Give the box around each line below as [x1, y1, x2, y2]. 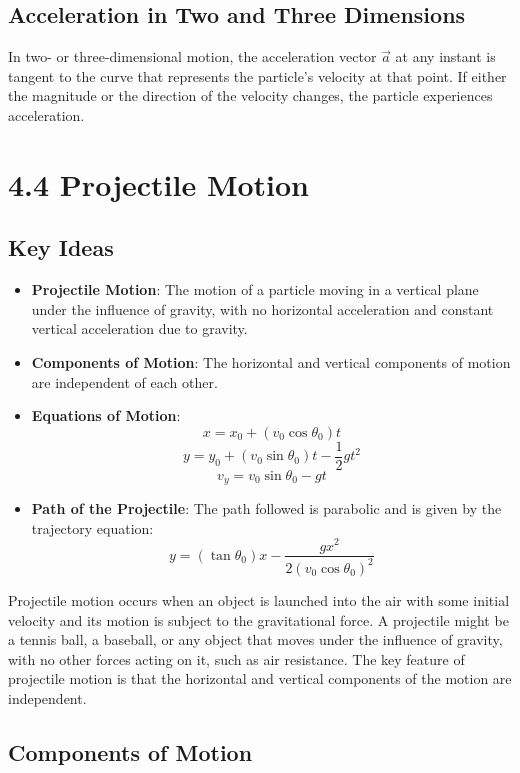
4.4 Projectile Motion [8, 163, 310, 204]
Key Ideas [8, 232, 114, 263]
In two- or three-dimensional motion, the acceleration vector [8, 46, 377, 67]
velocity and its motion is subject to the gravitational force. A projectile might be [8, 609, 509, 630]
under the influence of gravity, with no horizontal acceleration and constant [31, 298, 494, 319]
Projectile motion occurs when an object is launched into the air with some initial [8, 589, 510, 610]
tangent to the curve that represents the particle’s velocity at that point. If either [8, 65, 507, 86]
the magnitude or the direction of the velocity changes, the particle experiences [8, 85, 493, 106]
